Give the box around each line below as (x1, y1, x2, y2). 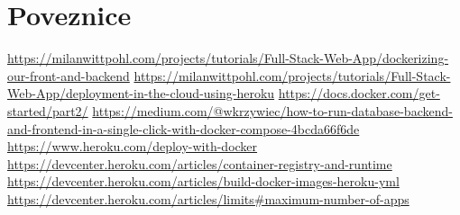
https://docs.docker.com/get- (278, 84, 440, 103)
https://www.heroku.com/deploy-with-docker (7, 137, 258, 156)
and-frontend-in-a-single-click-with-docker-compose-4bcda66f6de (7, 119, 360, 138)
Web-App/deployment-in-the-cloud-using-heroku (7, 84, 275, 103)
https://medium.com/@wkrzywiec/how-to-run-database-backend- (92, 101, 453, 120)
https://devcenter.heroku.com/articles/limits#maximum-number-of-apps (7, 189, 409, 208)
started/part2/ (7, 101, 88, 120)
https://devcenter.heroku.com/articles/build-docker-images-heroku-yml (7, 172, 400, 191)
